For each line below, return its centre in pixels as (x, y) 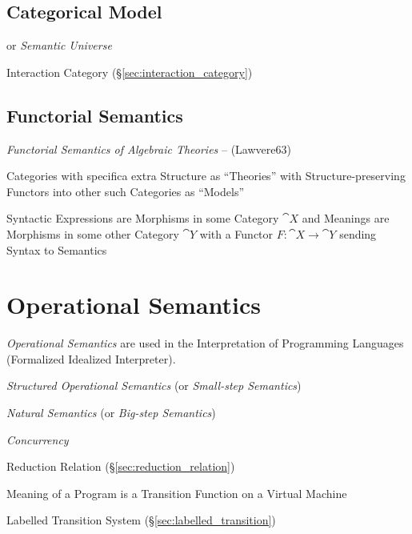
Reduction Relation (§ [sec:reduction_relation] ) (121, 466)
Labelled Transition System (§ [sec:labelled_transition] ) (141, 520)
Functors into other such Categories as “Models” (126, 191)
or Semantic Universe (59, 45)
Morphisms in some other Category (93, 233)
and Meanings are (346, 218)
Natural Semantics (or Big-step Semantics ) (111, 413)
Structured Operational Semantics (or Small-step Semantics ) (154, 385)
